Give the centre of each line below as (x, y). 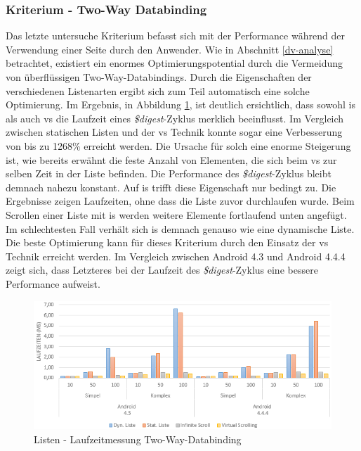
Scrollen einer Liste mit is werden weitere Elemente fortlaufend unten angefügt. (176, 214)
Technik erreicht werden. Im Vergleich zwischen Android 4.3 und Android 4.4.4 (176, 256)
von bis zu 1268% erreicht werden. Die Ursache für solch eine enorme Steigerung (178, 145)
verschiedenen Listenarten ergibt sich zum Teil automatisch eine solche (158, 90)
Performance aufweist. (53, 283)
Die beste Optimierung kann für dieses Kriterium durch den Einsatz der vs (167, 242)
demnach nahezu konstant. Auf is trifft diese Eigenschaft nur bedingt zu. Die (171, 187)
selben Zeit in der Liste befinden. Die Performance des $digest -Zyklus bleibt (169, 173)
